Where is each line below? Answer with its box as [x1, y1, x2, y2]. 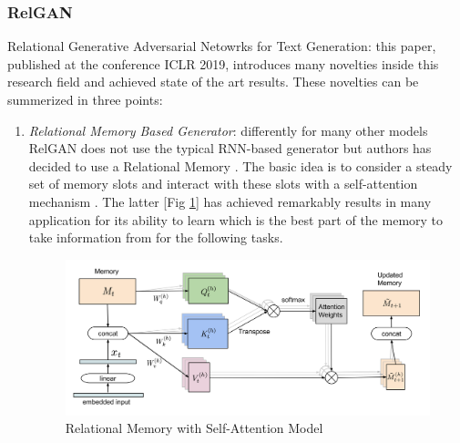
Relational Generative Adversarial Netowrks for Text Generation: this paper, [7, 36, 436, 56]
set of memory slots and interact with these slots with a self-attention [28, 174, 418, 193]
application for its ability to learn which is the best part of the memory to [28, 210, 444, 229]
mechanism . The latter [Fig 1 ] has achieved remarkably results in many [28, 191, 432, 211]
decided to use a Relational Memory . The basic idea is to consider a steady [28, 156, 453, 175]
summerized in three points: [7, 90, 163, 108]
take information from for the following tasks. [28, 228, 283, 247]
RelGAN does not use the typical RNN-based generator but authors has [28, 139, 432, 158]
